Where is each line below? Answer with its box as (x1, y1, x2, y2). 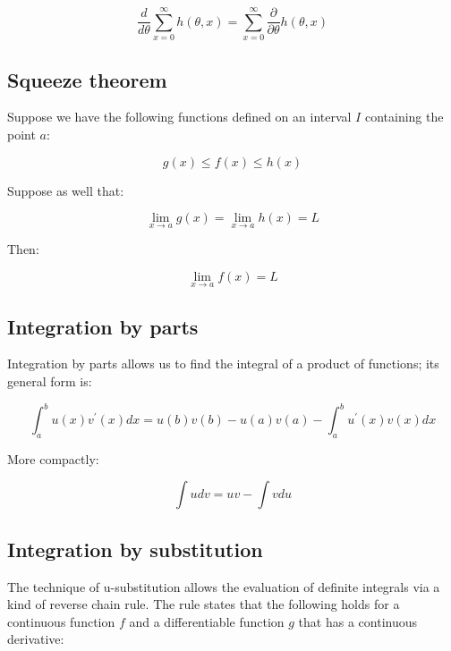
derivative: (7, 630, 64, 648)
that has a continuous (298, 612, 417, 630)
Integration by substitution (7, 535, 263, 562)
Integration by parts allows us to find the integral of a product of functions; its (7, 354, 439, 373)
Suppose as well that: (7, 181, 124, 199)
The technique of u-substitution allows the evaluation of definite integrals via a (7, 577, 440, 596)
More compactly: (7, 449, 99, 468)
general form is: (7, 371, 92, 390)
